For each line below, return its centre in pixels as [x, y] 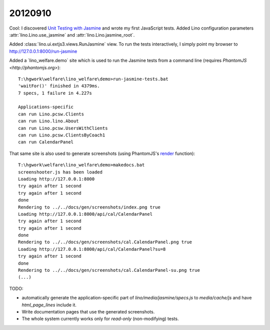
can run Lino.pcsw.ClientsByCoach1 [62, 135]
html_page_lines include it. [49, 305]
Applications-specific [46, 107]
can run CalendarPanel [46, 142]
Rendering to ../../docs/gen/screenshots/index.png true [89, 207]
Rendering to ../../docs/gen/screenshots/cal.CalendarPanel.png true [105, 242]
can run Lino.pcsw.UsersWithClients [63, 128]
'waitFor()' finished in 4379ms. [59, 86]
